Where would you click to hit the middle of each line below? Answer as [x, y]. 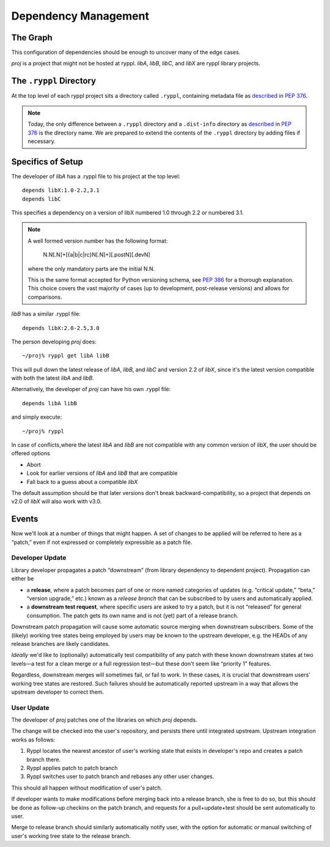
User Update [31, 708]
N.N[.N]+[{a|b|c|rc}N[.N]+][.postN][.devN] [97, 255]
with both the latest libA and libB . [53, 378]
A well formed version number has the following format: [98, 241]
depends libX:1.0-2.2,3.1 [61, 190]
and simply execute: [37, 417]
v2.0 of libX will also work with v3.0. [57, 502]
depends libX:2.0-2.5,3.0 [61, 328]
